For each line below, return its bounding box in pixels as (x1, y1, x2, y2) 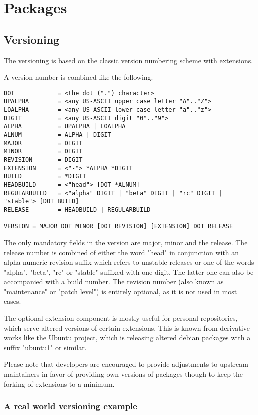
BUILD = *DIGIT (4, 173, 86, 180)
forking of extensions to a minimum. (4, 378, 115, 389)
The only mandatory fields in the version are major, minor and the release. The (4, 237, 248, 247)
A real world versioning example (4, 400, 137, 412)
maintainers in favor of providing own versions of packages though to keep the (4, 369, 243, 379)
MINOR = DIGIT (4, 148, 83, 155)
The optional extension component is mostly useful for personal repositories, (4, 313, 238, 323)
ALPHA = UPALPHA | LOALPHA (4, 123, 126, 130)
